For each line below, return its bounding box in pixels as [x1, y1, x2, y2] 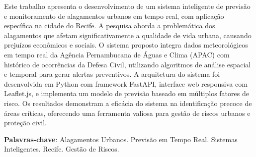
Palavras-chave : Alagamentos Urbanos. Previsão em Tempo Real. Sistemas [4, 134, 238, 144]
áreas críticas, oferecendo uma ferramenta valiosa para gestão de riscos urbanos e [4, 107, 251, 118]
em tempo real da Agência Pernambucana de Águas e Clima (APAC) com [4, 49, 230, 59]
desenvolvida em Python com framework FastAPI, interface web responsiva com [4, 78, 248, 89]
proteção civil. [4, 117, 47, 128]
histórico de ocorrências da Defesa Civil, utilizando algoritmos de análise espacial [4, 59, 251, 69]
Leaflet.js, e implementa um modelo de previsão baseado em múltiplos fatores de [4, 88, 249, 99]
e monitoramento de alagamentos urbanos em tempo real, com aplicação [4, 10, 224, 21]
